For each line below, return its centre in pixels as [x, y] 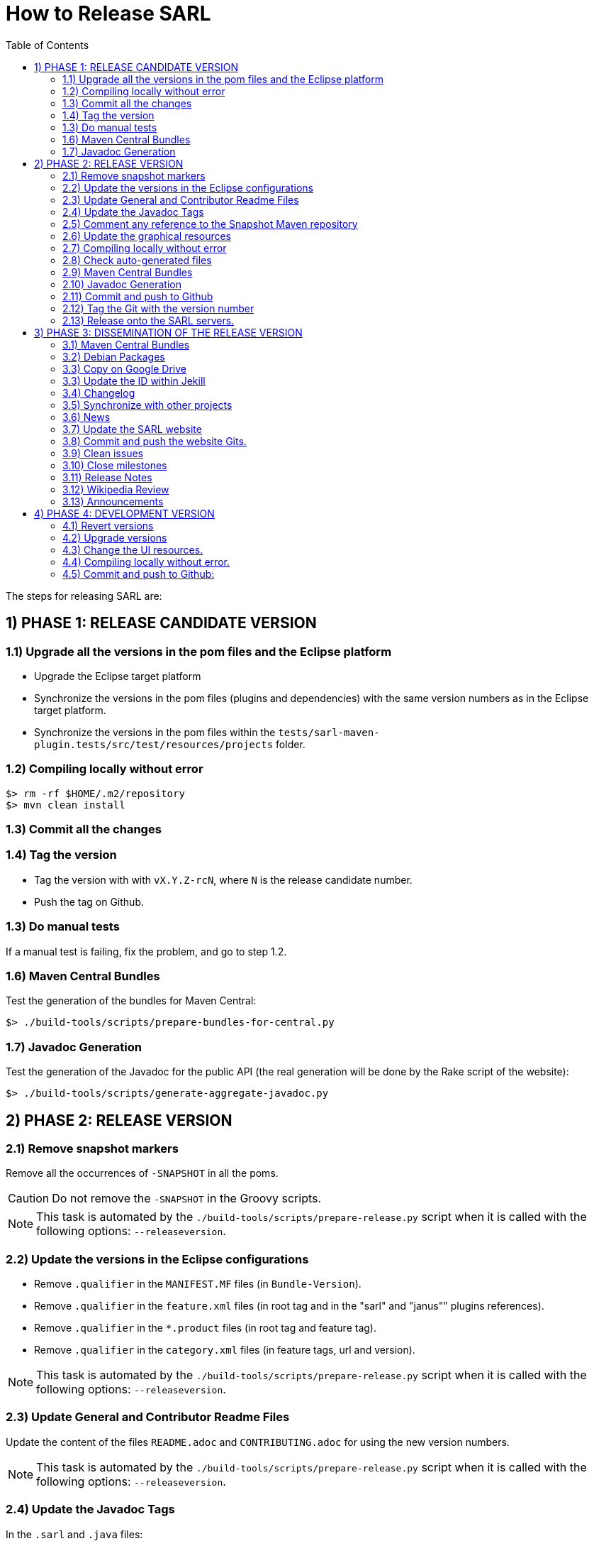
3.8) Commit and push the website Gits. [155, 441]
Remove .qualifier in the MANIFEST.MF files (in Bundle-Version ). [198, 1284]
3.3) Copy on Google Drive [124, 368]
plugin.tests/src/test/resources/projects [154, 744]
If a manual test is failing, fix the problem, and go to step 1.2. [146, 951]
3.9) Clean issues [103, 453]
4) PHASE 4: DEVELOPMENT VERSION [124, 513]
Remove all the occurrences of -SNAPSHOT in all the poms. [142, 1173]
